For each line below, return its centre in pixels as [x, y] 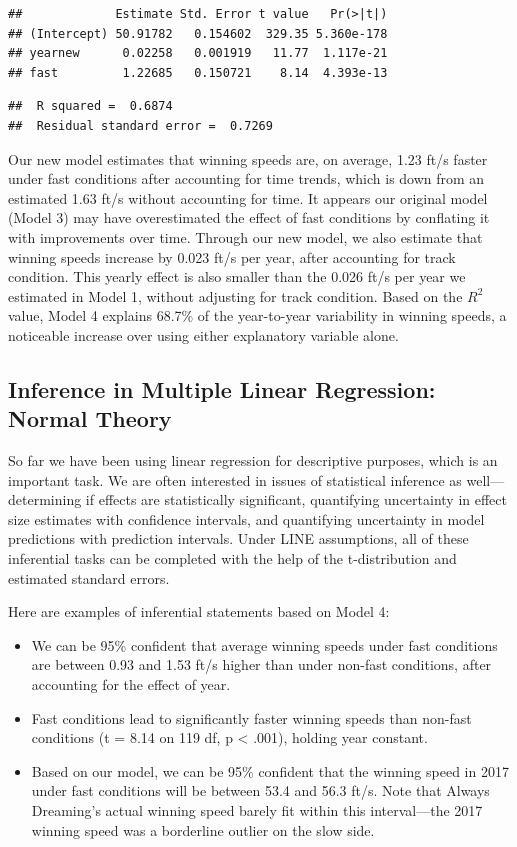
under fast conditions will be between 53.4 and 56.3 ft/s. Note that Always [260, 790]
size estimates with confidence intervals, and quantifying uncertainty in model [246, 518]
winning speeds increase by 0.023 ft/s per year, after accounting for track [232, 256]
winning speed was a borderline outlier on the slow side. [203, 829]
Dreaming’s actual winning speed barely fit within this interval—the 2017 [257, 810]
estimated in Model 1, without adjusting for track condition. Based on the [235, 295]
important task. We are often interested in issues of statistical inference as [235, 479]
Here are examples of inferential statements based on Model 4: [199, 611]
